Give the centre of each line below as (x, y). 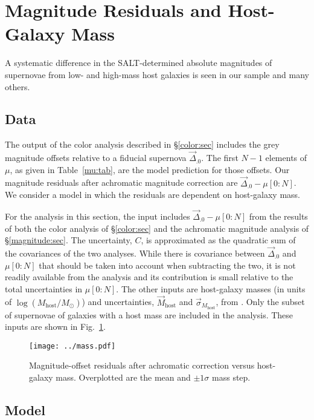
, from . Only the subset (260, 302)
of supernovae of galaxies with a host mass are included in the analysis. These (149, 314)
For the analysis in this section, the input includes (98, 216)
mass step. (231, 377)
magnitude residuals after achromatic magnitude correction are (121, 182)
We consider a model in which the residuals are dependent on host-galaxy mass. (153, 195)
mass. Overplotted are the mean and (123, 377)
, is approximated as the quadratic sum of (218, 240)
